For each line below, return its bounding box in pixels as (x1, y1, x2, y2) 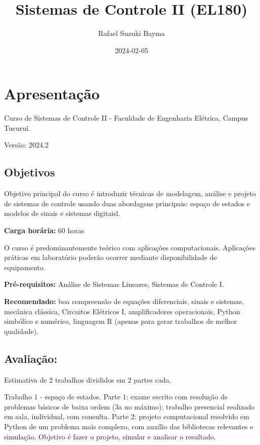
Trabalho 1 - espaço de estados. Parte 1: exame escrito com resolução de (4, 391, 228, 402)
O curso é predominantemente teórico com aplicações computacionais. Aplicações (4, 242, 255, 252)
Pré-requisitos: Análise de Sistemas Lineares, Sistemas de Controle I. (4, 279, 224, 289)
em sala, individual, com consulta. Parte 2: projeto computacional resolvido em (4, 411, 249, 422)
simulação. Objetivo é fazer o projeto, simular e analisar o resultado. (4, 431, 216, 441)
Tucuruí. (4, 122, 30, 133)
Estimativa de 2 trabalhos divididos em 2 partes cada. (4, 374, 171, 385)
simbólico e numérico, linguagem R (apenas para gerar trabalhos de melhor (4, 316, 237, 326)
